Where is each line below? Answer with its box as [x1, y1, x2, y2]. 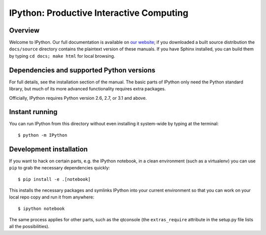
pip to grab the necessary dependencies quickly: [9, 165, 110, 171]
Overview [9, 26, 40, 35]
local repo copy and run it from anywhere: [9, 194, 95, 200]
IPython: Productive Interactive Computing [9, 7, 189, 18]
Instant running [9, 108, 58, 116]
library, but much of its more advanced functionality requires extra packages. [9, 86, 166, 92]
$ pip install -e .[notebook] [18, 176, 91, 182]
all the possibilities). [9, 224, 50, 230]
